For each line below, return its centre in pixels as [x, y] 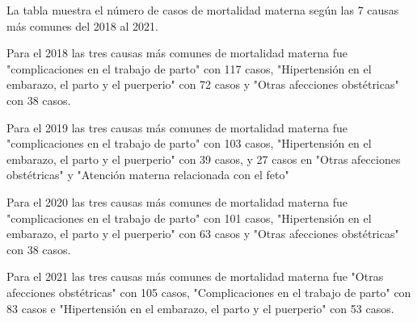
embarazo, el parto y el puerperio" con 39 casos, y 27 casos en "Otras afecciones [204, 159]
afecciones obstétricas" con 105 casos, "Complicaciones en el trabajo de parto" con [209, 292]
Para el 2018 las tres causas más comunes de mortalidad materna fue [177, 53]
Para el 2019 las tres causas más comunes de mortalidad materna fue [177, 127]
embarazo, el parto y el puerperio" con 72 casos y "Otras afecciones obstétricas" [203, 84]
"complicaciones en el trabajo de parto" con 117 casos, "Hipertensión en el [189, 68]
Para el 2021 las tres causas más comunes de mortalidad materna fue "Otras [195, 276]
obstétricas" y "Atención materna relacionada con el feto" [148, 175]
